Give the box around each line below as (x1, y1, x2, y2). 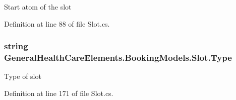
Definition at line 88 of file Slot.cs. (4, 18, 110, 29)
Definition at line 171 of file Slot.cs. (4, 87, 113, 98)
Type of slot (4, 71, 41, 81)
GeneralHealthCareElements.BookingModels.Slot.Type (4, 51, 232, 64)
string (4, 40, 28, 52)
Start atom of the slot (4, 2, 72, 12)
